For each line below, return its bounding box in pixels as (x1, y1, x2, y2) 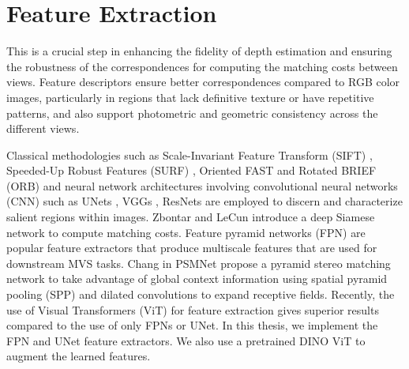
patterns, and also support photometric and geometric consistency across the (6, 104, 378, 121)
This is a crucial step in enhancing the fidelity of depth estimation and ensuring (6, 43, 392, 59)
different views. (6, 120, 80, 137)
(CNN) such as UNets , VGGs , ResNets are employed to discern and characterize (6, 193, 403, 209)
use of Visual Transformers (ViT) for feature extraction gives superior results (6, 301, 379, 318)
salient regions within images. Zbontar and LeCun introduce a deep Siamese (6, 209, 375, 225)
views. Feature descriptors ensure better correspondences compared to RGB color (6, 73, 400, 90)
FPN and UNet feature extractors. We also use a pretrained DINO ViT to (6, 332, 366, 348)
